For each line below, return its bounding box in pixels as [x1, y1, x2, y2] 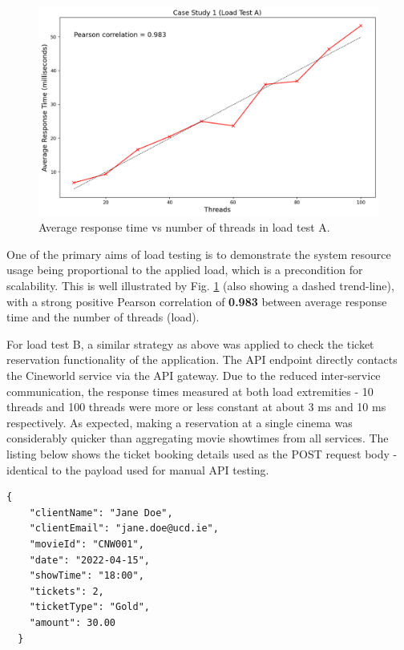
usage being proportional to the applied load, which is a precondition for [6, 261, 363, 278]
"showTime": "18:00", [29, 570, 144, 582]
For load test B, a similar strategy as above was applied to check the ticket [6, 335, 374, 352]
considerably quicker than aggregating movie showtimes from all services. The [6, 430, 389, 446]
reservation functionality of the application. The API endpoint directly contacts [6, 351, 398, 368]
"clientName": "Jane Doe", [29, 507, 173, 519]
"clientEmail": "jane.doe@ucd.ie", [29, 523, 219, 535]
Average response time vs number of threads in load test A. [38, 219, 330, 236]
